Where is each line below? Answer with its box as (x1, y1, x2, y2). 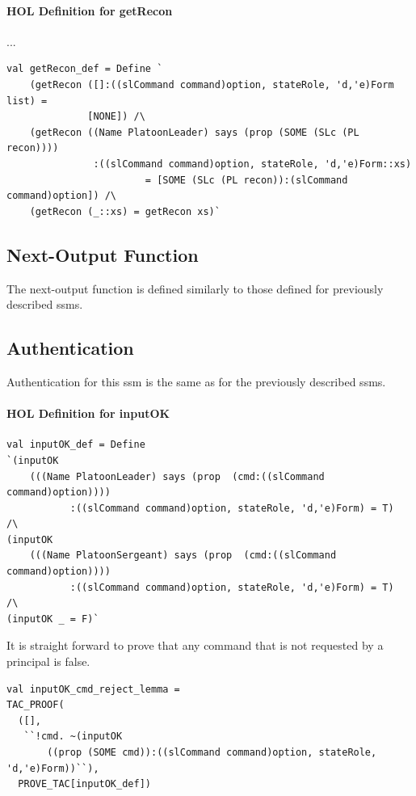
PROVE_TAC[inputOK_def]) (18, 778, 151, 790)
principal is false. (6, 653, 90, 670)
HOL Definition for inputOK (6, 405, 170, 422)
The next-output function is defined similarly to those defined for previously (6, 280, 384, 297)
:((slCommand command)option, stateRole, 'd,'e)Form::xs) (93, 158, 412, 170)
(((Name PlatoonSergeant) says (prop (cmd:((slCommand (29, 550, 337, 562)
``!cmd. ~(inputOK (23, 731, 123, 743)
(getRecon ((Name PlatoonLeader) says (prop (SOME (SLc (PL (29, 126, 359, 138)
